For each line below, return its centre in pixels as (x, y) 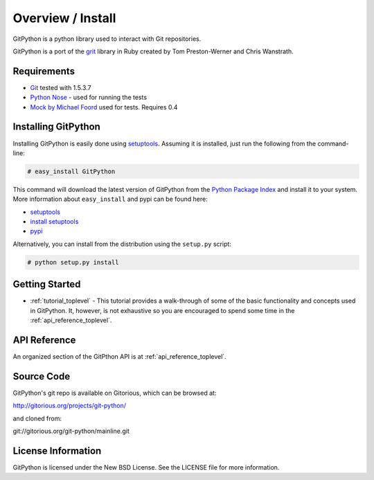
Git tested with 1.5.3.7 (61, 87)
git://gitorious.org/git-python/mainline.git (71, 431)
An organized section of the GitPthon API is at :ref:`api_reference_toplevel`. (119, 357)
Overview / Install (64, 18)
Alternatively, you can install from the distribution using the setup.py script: (122, 244)
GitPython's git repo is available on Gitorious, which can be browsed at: (115, 393)
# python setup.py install (73, 262)
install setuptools (54, 222)
